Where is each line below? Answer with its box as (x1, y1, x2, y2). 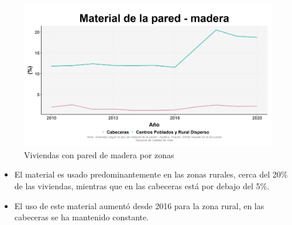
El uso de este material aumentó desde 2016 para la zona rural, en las (14, 199, 264, 212)
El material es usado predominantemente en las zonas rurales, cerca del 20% (14, 168, 288, 180)
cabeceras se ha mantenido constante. (14, 211, 149, 223)
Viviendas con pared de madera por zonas (24, 148, 174, 161)
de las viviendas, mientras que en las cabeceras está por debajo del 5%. (14, 180, 270, 192)
